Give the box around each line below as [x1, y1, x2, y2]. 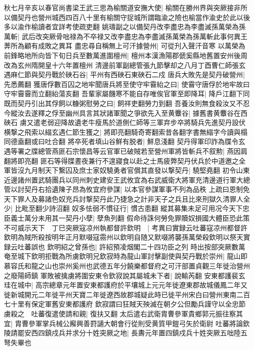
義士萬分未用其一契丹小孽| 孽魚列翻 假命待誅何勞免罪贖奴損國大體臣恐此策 [10, 213, 250, 223]
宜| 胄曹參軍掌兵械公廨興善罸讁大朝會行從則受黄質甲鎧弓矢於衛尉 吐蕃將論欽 [4, 318, 250, 328]
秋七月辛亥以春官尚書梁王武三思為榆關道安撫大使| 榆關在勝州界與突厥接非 [4, 2, 241, 12]
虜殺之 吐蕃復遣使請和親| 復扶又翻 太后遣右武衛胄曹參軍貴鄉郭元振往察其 [4, 309, 243, 318]
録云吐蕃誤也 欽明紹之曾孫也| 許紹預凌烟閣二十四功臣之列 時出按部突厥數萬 [4, 241, 245, 251]
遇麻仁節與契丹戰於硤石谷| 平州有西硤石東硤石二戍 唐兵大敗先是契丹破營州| [4, 69, 245, 80]
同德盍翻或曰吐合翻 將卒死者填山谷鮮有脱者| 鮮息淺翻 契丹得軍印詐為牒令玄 [4, 136, 245, 146]
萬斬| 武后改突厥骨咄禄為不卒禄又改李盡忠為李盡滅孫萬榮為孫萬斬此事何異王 [4, 31, 248, 41]
